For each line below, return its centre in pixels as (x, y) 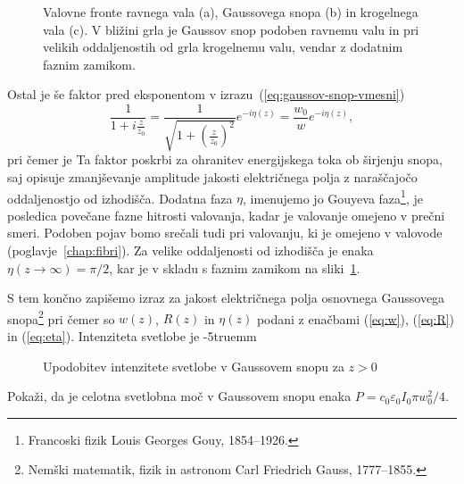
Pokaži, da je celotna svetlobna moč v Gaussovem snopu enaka (179, 396)
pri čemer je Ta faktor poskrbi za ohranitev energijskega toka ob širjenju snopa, (225, 159)
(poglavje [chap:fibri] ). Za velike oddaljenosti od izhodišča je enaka (191, 250)
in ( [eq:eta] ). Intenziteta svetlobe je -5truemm (132, 336)
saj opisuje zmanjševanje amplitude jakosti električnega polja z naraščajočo (212, 177)
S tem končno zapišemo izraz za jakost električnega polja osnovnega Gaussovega (226, 298)
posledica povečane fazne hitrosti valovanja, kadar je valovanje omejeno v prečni (226, 215)
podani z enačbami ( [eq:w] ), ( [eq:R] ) (356, 318)
